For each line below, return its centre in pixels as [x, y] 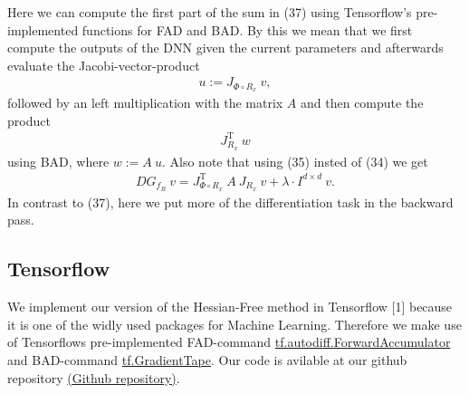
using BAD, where [58, 161]
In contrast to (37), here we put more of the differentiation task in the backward [230, 202]
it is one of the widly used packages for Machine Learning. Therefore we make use [234, 324]
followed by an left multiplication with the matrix [145, 103]
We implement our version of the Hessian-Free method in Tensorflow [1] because [230, 307]
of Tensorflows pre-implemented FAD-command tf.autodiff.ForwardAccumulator [229, 342]
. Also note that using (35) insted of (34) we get [295, 161]
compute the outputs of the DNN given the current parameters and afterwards [225, 48]
